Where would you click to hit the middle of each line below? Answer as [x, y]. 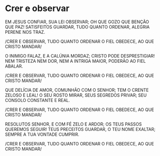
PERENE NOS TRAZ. [25, 32]
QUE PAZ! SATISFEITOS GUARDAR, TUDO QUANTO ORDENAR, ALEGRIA [77, 27]
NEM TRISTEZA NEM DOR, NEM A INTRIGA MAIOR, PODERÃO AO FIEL [75, 61]
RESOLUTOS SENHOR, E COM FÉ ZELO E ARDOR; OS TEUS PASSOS [73, 124]
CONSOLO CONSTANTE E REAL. [37, 100]
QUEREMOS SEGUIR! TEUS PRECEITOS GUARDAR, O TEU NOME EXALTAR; [80, 129]
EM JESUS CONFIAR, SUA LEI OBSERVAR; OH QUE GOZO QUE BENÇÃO [77, 22]
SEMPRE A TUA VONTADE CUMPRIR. [42, 134]
